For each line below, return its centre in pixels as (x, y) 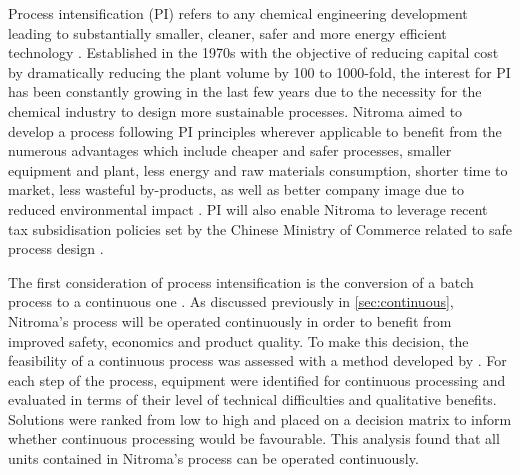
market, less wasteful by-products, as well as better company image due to (236, 189)
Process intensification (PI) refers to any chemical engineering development (238, 13)
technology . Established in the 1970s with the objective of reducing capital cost (253, 52)
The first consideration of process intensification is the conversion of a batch (241, 281)
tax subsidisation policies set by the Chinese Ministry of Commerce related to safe (260, 228)
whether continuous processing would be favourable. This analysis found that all (254, 438)
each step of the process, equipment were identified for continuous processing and (257, 379)
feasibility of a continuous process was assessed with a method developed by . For (257, 360)
